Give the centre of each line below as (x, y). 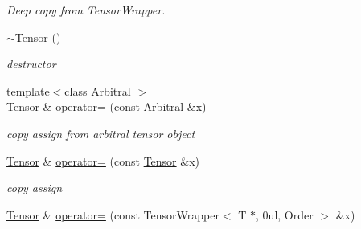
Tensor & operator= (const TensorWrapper (113, 214)
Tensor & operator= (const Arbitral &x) (107, 106)
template (28, 90)
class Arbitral (98, 90)
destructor (31, 64)
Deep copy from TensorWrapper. (86, 10)
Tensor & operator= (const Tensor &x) (103, 160)
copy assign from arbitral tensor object (101, 133)
